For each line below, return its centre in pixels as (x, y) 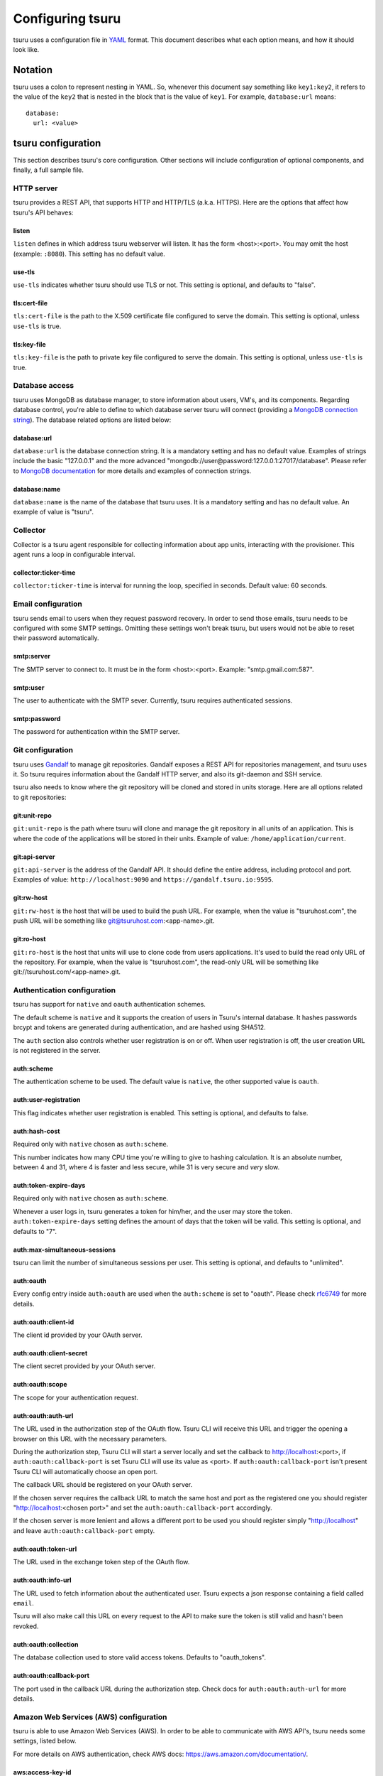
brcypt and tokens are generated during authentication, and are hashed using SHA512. (139, 1027)
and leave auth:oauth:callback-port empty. (84, 1530)
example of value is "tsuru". (53, 512)
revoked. (26, 1626)
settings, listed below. (45, 1741)
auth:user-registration (47, 1100)
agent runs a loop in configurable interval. (74, 554)
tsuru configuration (57, 143)
